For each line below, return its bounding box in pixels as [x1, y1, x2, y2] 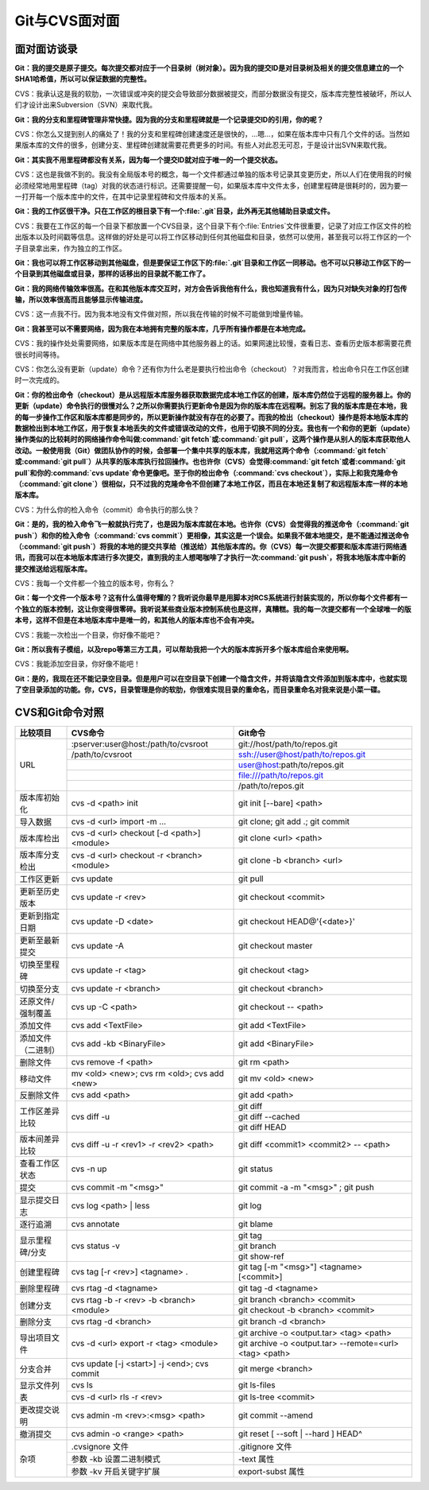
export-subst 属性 [238, 1466, 305, 1477]
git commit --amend [238, 1410, 314, 1421]
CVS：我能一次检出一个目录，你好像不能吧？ [14, 630, 162, 639]
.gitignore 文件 [238, 1441, 292, 1453]
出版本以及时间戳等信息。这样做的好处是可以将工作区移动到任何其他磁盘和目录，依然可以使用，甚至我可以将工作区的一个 [14, 232, 412, 242]
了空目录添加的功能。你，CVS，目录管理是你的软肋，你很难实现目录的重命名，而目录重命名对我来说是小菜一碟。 [14, 685, 385, 695]
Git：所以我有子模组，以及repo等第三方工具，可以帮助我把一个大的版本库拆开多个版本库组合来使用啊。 [14, 645, 354, 654]
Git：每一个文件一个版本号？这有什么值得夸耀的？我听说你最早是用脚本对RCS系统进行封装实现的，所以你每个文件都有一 [14, 593, 408, 603]
